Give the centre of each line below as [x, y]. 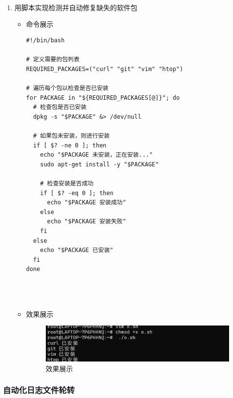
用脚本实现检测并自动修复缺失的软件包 [76, 7]
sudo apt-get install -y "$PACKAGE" [99, 164]
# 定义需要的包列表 [53, 60]
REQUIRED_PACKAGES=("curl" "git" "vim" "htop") [105, 69]
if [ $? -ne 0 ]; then [70, 145]
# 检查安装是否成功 [67, 184]
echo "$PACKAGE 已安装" [77, 250]
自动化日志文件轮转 [39, 390]
